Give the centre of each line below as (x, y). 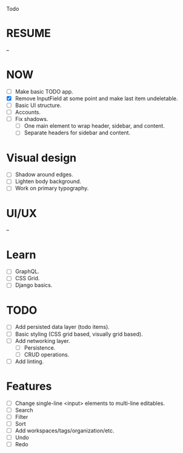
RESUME (29, 33)
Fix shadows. (32, 119)
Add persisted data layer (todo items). (62, 327)
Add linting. (29, 361)
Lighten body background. (48, 181)
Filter (22, 417)
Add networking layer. (42, 341)
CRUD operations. (47, 354)
